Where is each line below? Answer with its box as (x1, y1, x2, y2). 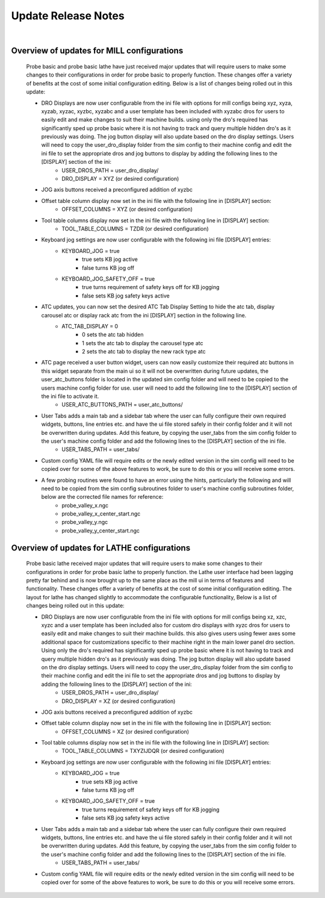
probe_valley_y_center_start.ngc (61, 527, 140, 534)
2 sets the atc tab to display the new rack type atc (82, 348, 206, 355)
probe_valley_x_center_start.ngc (61, 510, 141, 517)
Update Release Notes (11, 9, 125, 22)
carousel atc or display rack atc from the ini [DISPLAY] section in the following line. (41, 311, 247, 319)
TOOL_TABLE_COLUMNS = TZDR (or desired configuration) (61, 225, 209, 232)
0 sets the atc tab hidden (82, 331, 144, 338)
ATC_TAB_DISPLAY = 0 (61, 322, 119, 329)
